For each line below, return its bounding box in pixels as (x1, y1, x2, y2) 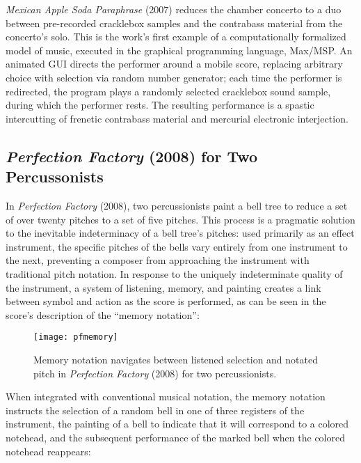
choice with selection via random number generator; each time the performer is (6, 70, 342, 84)
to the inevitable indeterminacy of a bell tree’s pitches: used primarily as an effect (6, 226, 355, 240)
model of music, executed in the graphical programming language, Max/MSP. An (6, 42, 353, 57)
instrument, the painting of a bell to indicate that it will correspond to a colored (6, 416, 349, 431)
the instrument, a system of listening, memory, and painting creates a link (6, 280, 321, 295)
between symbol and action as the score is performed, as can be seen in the (6, 294, 326, 308)
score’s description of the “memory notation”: (6, 307, 200, 322)
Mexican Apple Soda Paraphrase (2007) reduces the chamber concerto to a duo (6, 2, 342, 16)
